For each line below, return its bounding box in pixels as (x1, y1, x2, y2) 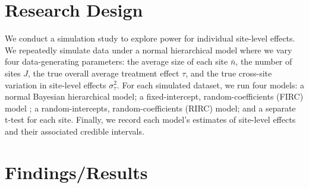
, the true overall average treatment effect (28, 66, 179, 79)
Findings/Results (5, 160, 148, 184)
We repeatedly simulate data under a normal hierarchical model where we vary (5, 43, 292, 56)
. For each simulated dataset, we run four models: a (116, 78, 304, 91)
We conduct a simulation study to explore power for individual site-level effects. (5, 32, 295, 44)
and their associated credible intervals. (5, 125, 144, 137)
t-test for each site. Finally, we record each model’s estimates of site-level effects (5, 113, 296, 126)
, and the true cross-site (185, 66, 272, 79)
